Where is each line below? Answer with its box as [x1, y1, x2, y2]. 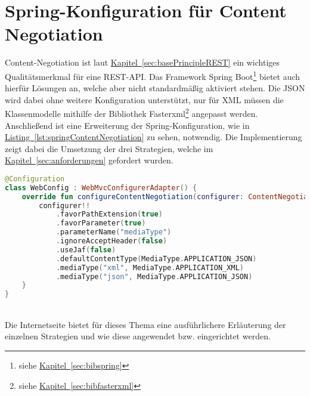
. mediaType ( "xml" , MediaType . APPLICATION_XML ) [55, 263, 244, 272]
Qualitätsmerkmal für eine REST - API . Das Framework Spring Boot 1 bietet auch [5, 68, 300, 82]
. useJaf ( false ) [55, 245, 116, 254]
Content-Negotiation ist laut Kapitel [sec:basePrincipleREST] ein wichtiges [5, 56, 280, 69]
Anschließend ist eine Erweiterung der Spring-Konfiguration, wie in [5, 119, 250, 131]
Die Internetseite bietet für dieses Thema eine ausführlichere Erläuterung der [5, 318, 286, 330]
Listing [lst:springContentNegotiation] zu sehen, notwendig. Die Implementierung [5, 131, 302, 143]
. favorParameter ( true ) [55, 219, 146, 228]
